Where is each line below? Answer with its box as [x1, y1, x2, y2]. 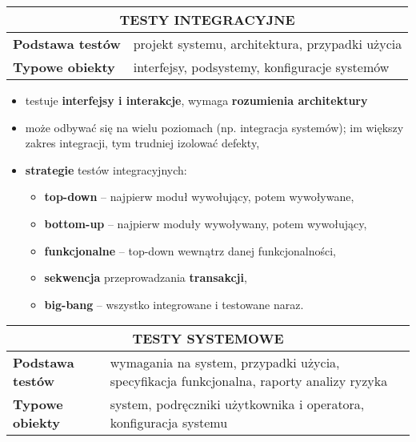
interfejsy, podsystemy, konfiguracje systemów [133, 58, 390, 76]
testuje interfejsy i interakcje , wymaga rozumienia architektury [25, 92, 368, 108]
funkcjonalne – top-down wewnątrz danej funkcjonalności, [44, 242, 336, 259]
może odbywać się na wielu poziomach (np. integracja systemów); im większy [25, 119, 404, 135]
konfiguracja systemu [110, 413, 228, 432]
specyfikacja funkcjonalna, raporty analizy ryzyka [110, 372, 388, 391]
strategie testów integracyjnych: [25, 161, 187, 178]
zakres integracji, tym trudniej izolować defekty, [25, 135, 260, 151]
